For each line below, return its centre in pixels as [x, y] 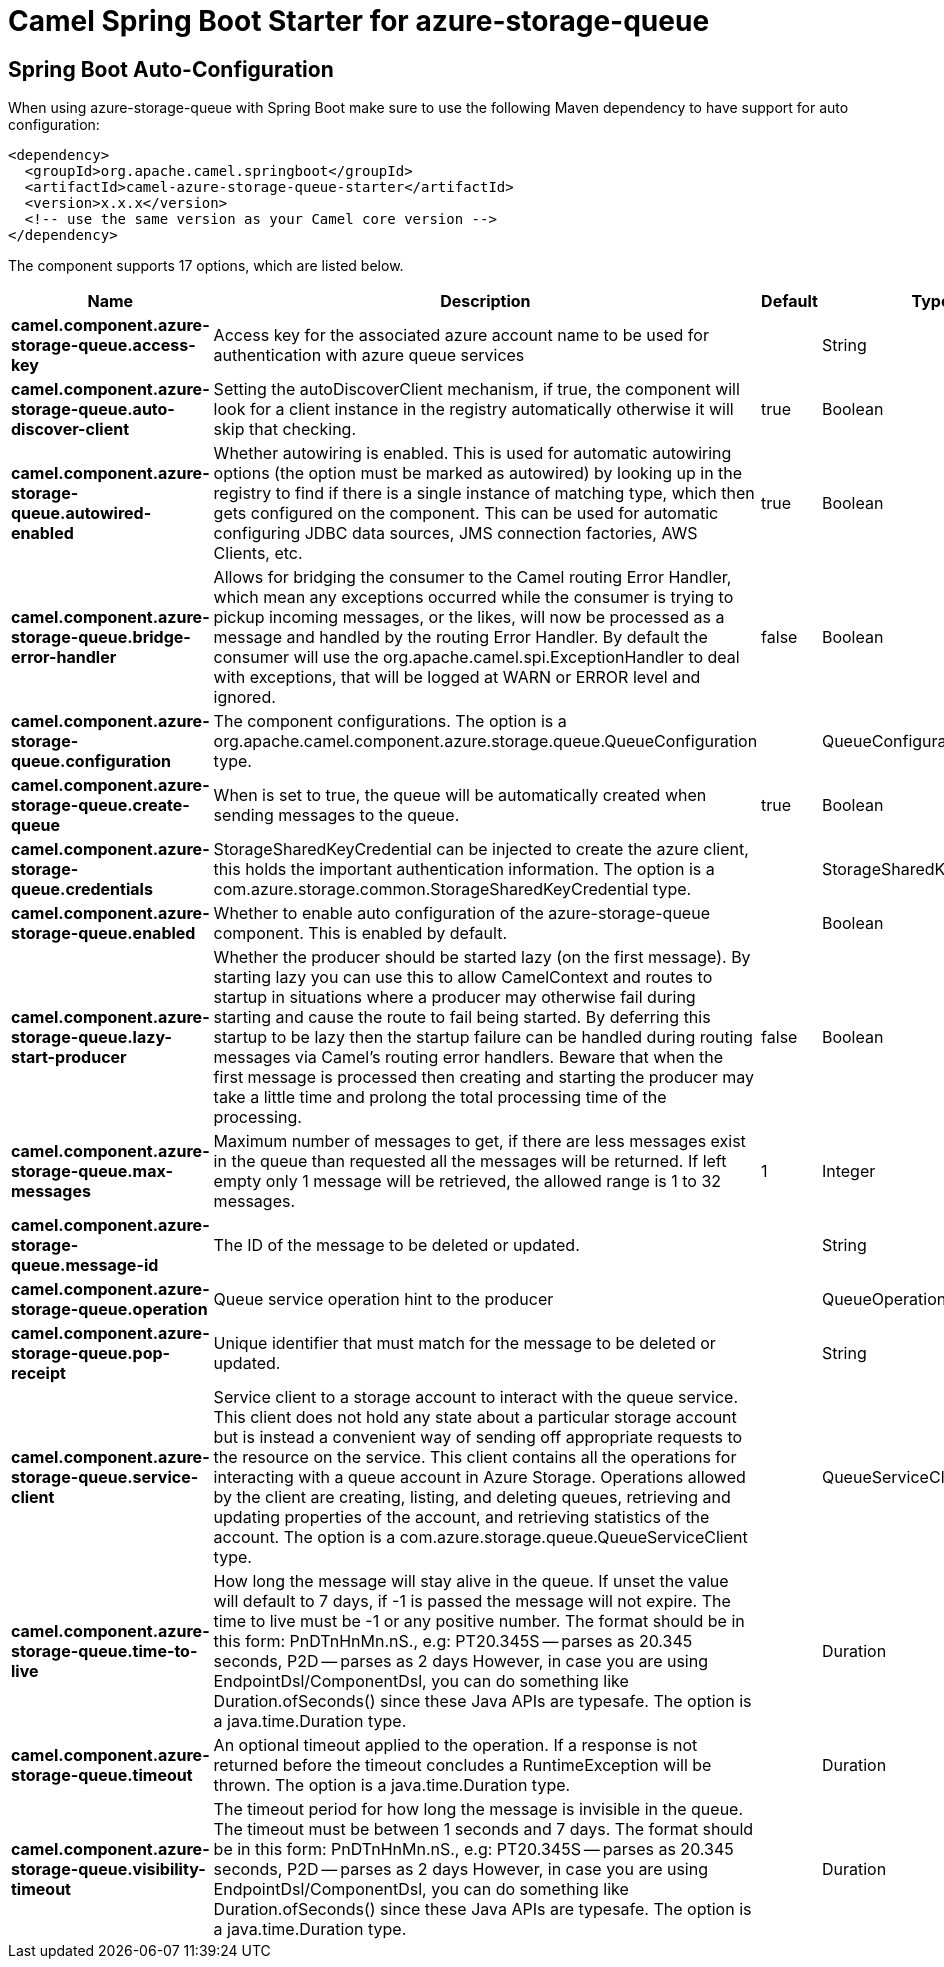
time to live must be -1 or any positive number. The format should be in [479, 1621]
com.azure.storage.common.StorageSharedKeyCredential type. [452, 889]
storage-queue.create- [100, 805]
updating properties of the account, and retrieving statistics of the [461, 1517]
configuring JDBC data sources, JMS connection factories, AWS [455, 533]
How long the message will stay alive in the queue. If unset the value [471, 1581]
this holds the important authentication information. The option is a [464, 869]
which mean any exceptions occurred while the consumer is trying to [473, 597]
